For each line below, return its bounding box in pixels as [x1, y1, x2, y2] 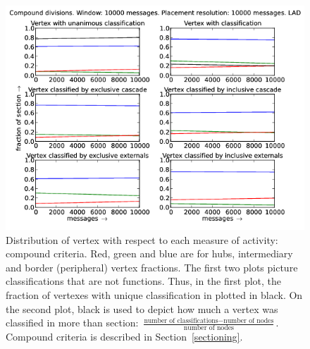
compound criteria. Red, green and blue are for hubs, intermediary [6, 246, 293, 261]
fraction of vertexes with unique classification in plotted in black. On [6, 287, 303, 302]
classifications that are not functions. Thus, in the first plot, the [6, 274, 282, 288]
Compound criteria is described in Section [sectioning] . [6, 329, 243, 343]
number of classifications [144, 317, 218, 324]
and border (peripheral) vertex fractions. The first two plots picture [6, 259, 298, 274]
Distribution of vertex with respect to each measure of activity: [6, 232, 278, 247]
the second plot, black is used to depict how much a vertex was [6, 301, 278, 316]
